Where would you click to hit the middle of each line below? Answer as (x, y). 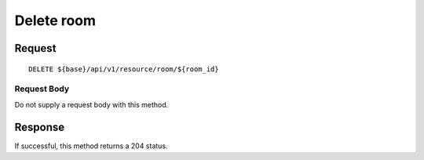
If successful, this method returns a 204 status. (91, 146)
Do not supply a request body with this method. (91, 104)
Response (40, 127)
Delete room (55, 20)
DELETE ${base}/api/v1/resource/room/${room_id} (124, 69)
